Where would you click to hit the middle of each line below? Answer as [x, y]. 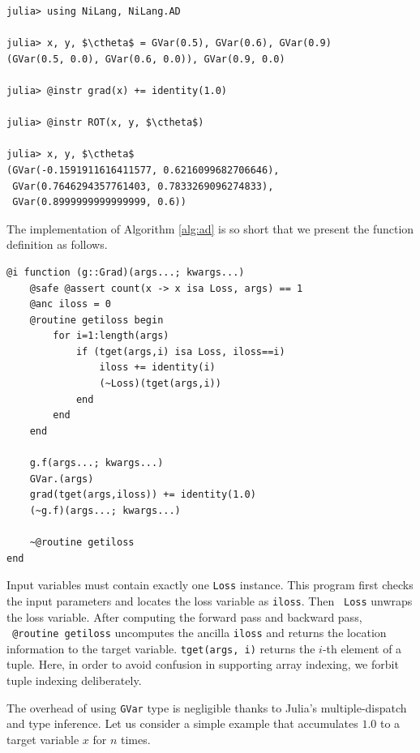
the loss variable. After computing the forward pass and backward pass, [184, 616]
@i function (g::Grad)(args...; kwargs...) [126, 272]
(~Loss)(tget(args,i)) [160, 384]
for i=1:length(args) [111, 336]
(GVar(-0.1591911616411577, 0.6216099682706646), [143, 170]
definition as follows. [57, 244]
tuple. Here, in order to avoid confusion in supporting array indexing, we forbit [203, 664]
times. [136, 739]
